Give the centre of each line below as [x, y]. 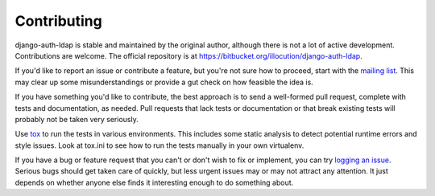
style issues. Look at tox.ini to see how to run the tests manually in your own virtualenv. [159, 145]
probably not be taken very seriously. [77, 119]
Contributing [58, 21]
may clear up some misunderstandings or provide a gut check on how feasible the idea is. [164, 82]
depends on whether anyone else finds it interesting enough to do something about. [154, 182]
